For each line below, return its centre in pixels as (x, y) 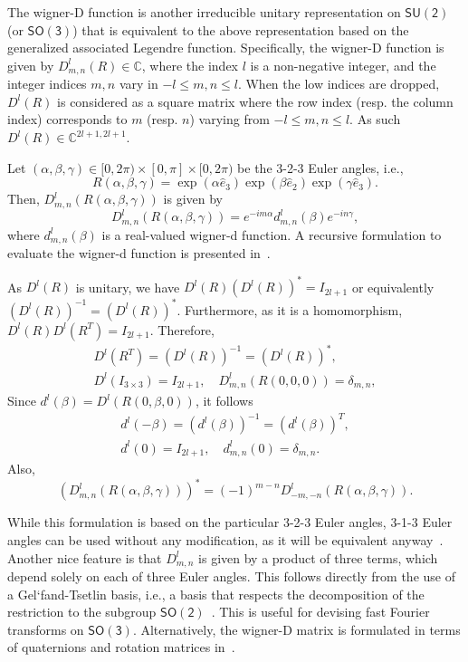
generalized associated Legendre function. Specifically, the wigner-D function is (226, 48)
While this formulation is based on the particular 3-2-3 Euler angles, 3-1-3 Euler (230, 522)
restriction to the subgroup (82, 612)
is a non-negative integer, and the (343, 65)
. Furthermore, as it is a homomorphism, (290, 309)
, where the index (190, 65)
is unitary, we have (128, 287)
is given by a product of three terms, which (318, 557)
